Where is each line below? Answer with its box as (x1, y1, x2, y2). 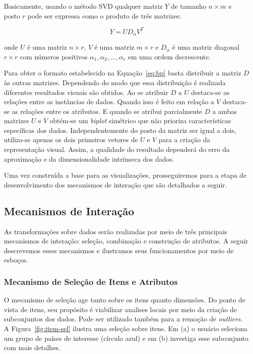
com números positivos (19, 51, 88, 61)
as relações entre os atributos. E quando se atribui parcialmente (12, 106, 202, 116)
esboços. (4, 255, 28, 265)
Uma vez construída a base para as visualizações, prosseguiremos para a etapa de (4, 170, 247, 180)
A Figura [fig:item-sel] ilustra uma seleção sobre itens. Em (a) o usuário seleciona (4, 323, 248, 334)
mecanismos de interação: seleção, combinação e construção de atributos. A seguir (4, 236, 249, 246)
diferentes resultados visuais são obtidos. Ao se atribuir (4, 87, 169, 97)
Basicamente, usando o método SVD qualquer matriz (4, 1, 163, 11)
